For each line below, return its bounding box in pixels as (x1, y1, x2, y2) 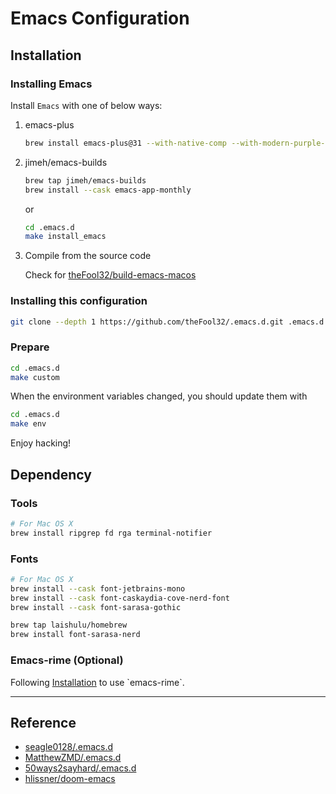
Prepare (10, 340, 50, 354)
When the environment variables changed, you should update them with (10, 390, 308, 402)
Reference (10, 714, 77, 731)
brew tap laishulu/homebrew (10, 620, 128, 631)
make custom (10, 372, 60, 382)
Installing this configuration (10, 294, 148, 308)
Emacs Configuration (10, 7, 190, 30)
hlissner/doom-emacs (24, 773, 116, 785)
